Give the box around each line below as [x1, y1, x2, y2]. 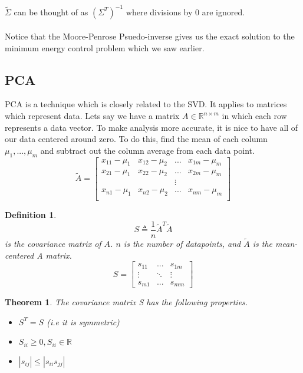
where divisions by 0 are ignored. [126, 5, 245, 18]
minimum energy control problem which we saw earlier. [5, 41, 205, 54]
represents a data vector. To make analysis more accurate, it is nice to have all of [5, 121, 298, 133]
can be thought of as [14, 5, 88, 18]
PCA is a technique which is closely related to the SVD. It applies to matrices [5, 98, 287, 110]
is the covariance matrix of [5, 237, 101, 250]
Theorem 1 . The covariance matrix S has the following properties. [5, 296, 248, 308]
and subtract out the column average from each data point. [40, 144, 255, 156]
